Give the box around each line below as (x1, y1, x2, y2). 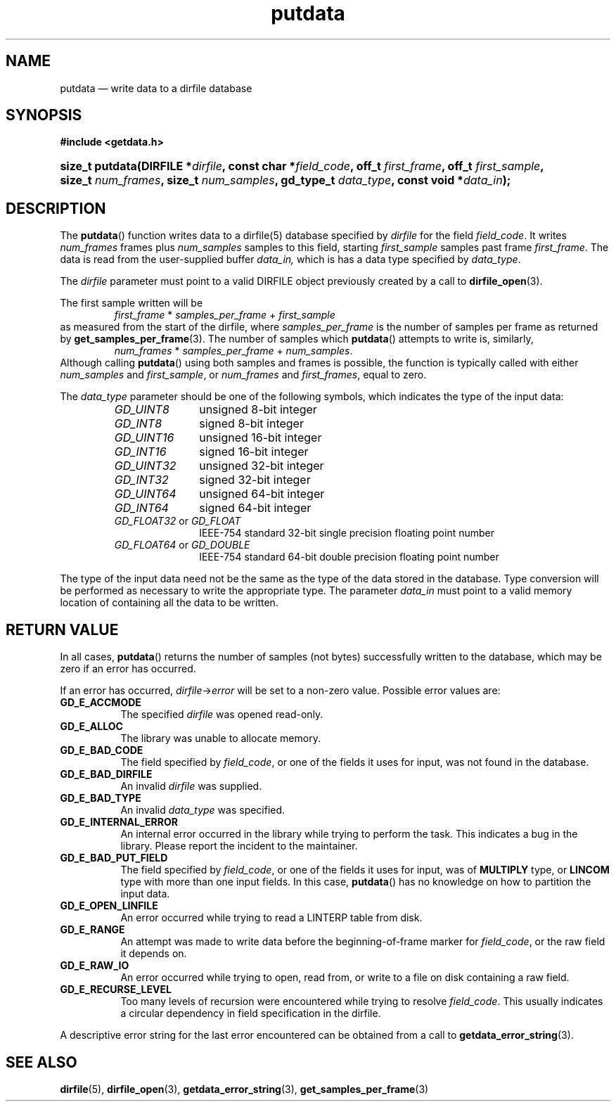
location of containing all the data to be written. (60, 596, 278, 609)
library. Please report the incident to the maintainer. (120, 840, 358, 852)
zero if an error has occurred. (60, 663, 196, 675)
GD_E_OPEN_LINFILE (60, 900, 158, 912)
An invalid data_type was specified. (120, 804, 285, 817)
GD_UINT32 (114, 459, 177, 473)
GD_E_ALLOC (60, 720, 123, 733)
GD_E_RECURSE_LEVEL (60, 983, 172, 996)
